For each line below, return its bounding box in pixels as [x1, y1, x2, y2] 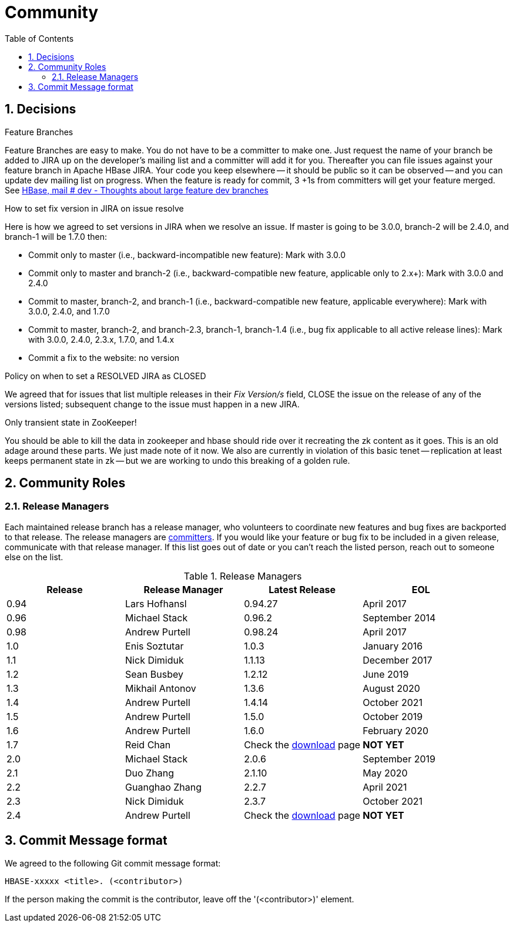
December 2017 [363, 654, 432, 666]
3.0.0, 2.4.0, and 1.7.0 [28, 306, 110, 316]
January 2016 [363, 640, 423, 652]
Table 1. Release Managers [183, 570, 302, 582]
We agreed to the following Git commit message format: [5, 858, 221, 868]
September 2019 [363, 752, 435, 765]
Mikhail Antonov [125, 682, 196, 694]
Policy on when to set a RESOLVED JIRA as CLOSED [5, 370, 206, 381]
